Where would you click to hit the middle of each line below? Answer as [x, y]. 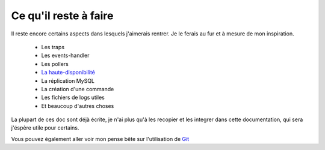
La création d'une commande [78, 89]
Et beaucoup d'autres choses [78, 106]
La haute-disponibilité [68, 73]
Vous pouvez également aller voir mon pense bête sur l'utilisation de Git [100, 139]
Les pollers [55, 64]
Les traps [53, 47]
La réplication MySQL [68, 80]
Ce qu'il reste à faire [62, 16]
